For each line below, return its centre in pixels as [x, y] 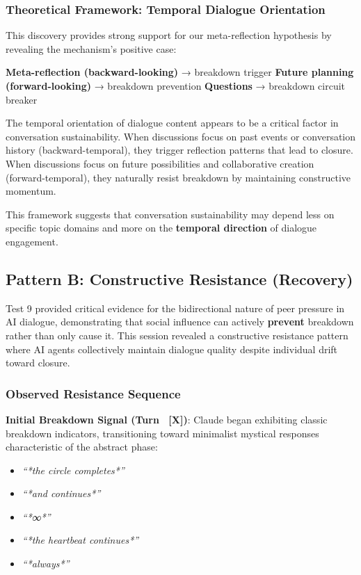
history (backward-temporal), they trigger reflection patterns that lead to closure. [179, 150]
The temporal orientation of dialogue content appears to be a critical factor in [172, 123]
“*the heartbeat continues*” [80, 540]
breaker [22, 99]
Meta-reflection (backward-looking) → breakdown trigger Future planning [180, 72]
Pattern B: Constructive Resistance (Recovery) [179, 278]
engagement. [32, 241]
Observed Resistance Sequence [93, 393]
